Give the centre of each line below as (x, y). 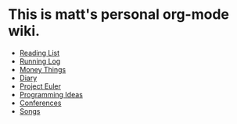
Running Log (40, 61)
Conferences (40, 103)
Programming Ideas (51, 94)
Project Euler (40, 86)
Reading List (39, 53)
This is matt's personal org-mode (118, 15)
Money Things (43, 69)
